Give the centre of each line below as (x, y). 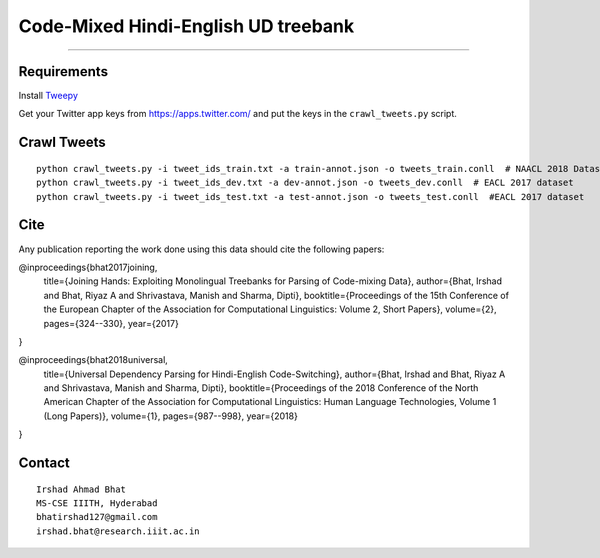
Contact (44, 463)
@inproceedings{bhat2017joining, (88, 267)
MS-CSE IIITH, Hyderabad (97, 503)
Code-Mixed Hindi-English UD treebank (186, 26)
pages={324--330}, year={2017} (111, 323)
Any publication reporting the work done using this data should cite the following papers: (201, 249)
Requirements (63, 71)
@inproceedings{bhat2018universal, (93, 360)
